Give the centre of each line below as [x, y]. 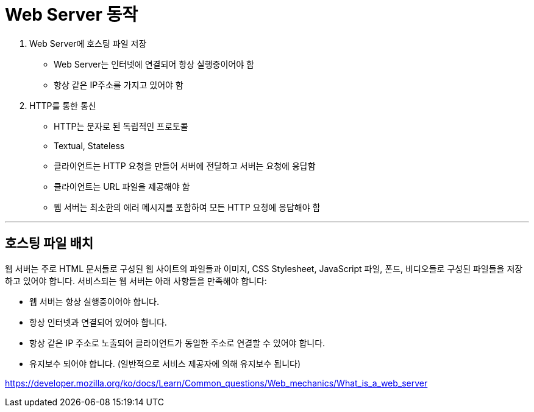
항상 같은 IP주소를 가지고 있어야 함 [119, 85]
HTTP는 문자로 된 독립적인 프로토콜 [121, 126]
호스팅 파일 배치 [49, 243]
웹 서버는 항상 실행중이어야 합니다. [94, 301]
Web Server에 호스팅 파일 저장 [88, 43]
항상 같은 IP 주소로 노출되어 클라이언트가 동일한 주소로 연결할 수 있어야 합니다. [177, 343]
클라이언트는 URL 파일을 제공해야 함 [122, 186]
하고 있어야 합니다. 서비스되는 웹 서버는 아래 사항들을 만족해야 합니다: [136, 281]
